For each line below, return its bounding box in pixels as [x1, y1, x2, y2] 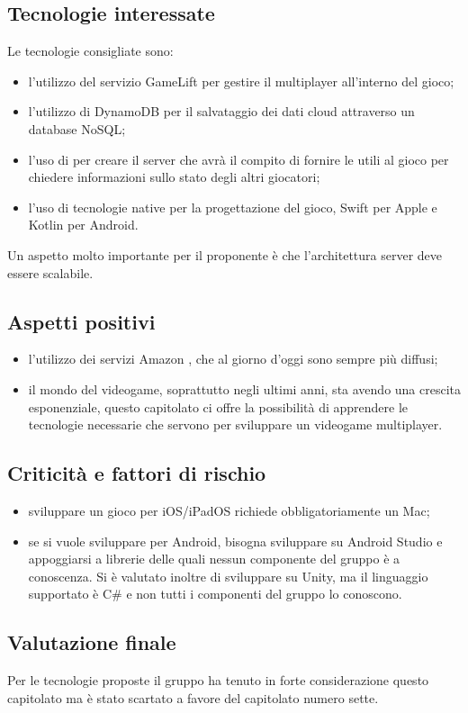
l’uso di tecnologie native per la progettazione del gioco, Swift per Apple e [28, 197, 437, 216]
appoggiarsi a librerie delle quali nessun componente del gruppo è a [28, 549, 400, 568]
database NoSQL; [28, 119, 126, 138]
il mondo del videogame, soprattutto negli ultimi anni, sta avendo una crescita [28, 379, 462, 398]
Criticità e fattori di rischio [7, 459, 266, 487]
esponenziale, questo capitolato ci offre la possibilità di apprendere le [28, 397, 408, 416]
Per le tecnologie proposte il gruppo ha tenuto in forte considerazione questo [7, 671, 429, 690]
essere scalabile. [7, 263, 94, 282]
